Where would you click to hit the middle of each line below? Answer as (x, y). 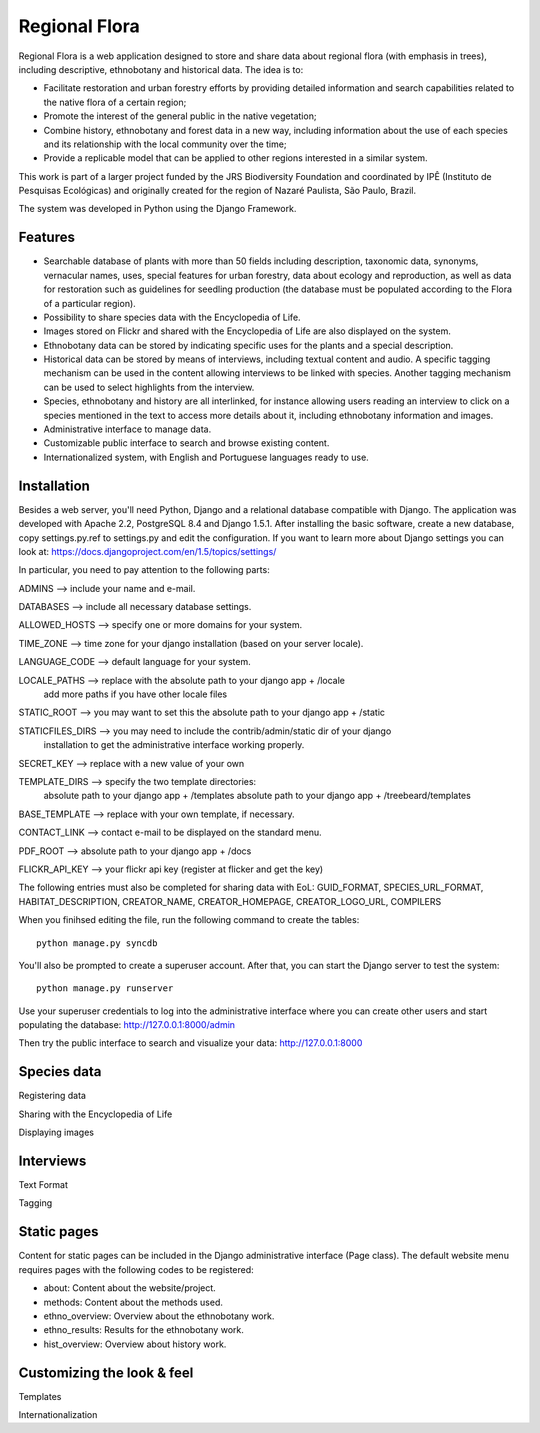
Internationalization (58, 1414)
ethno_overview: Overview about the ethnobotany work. (159, 1316)
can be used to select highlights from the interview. (149, 387)
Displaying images (56, 1132)
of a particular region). (90, 303)
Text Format (43, 1185)
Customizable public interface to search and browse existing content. (186, 443)
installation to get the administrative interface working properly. (174, 745)
